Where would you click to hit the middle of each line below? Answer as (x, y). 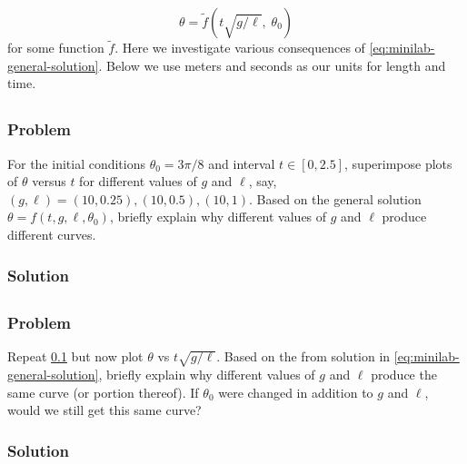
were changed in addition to (296, 392)
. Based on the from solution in (303, 356)
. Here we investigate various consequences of (240, 48)
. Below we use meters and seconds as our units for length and (272, 65)
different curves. (52, 235)
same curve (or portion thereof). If (103, 392)
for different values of (138, 181)
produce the (404, 374)
